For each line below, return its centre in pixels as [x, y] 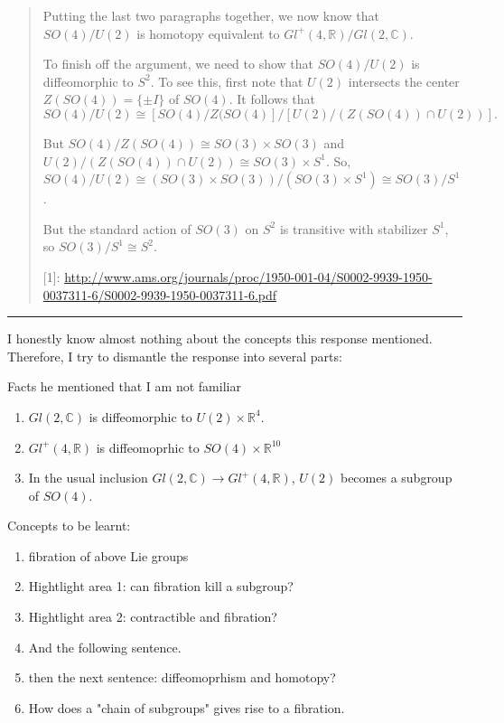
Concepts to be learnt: [69, 526]
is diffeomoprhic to [148, 447]
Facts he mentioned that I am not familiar [124, 386]
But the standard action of [117, 228]
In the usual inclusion [88, 478]
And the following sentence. [105, 647]
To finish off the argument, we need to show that [178, 64]
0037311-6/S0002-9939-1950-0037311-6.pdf [160, 294]
